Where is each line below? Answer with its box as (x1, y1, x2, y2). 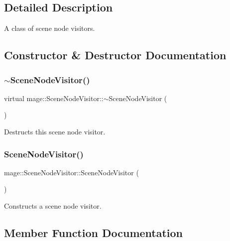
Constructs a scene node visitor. (4, 200, 102, 211)
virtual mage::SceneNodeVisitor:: (4, 93, 104, 103)
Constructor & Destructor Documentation (4, 47, 227, 63)
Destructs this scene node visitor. (4, 126, 106, 136)
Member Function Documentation (4, 225, 183, 240)
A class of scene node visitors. (4, 23, 95, 33)
